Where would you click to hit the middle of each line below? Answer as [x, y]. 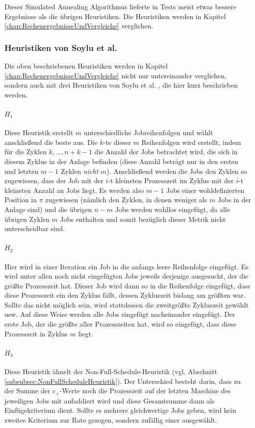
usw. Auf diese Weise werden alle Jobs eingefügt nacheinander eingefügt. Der [120, 314]
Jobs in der [234, 200]
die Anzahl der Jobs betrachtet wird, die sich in [166, 152]
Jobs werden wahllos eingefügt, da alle [172, 209]
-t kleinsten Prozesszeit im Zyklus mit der [171, 180]
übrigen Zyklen [27, 219]
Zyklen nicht [79, 171]
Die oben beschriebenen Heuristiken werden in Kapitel [86, 66]
